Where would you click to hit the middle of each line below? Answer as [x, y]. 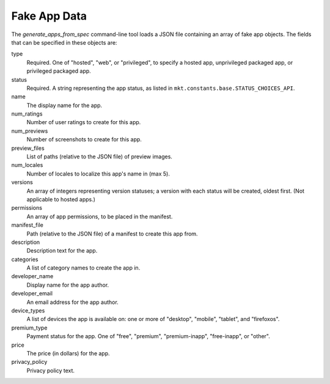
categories [25, 259]
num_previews [30, 131]
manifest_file [28, 225]
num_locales [27, 165]
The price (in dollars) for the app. [68, 353]
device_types [28, 311]
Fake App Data [49, 16]
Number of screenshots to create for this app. [84, 139]
